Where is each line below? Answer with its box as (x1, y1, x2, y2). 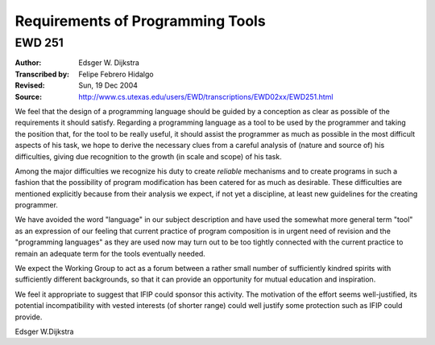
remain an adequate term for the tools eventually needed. (14, 248, 205, 258)
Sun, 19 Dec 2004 (78, 80, 139, 90)
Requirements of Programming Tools (14, 12, 266, 30)
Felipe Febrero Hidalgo (78, 69, 154, 79)
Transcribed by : (14, 69, 70, 79)
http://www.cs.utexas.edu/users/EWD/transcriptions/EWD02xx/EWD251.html (78, 92, 333, 101)
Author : (14, 58, 42, 68)
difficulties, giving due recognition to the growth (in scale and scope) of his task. (14, 151, 282, 161)
